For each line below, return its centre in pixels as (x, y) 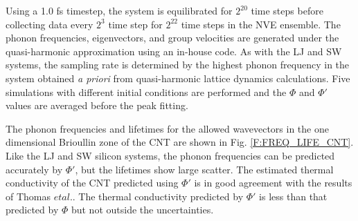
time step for (135, 24)
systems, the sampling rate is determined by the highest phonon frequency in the (178, 65)
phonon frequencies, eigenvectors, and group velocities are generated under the (172, 38)
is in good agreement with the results (273, 183)
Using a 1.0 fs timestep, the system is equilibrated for (119, 10)
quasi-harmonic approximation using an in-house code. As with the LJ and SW (174, 51)
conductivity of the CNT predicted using (92, 183)
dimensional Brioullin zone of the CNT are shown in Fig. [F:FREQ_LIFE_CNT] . (180, 142)
